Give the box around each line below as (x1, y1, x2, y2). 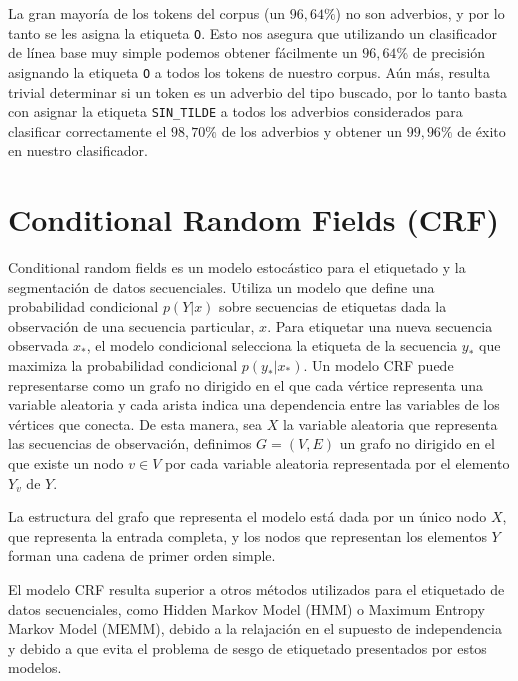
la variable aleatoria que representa (282, 413, 498, 434)
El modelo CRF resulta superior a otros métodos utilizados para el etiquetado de (8, 578, 505, 599)
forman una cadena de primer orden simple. (8, 545, 276, 566)
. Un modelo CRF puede (303, 355, 454, 376)
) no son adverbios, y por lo (335, 3, 505, 23)
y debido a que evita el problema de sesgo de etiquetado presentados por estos (8, 637, 487, 658)
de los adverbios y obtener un (221, 120, 402, 141)
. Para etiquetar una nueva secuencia (267, 315, 493, 336)
